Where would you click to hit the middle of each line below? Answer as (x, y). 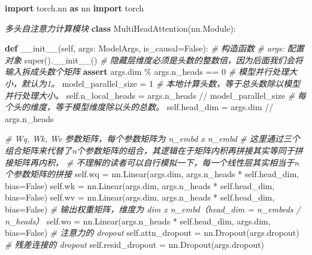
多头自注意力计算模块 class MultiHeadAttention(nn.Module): (120, 28)
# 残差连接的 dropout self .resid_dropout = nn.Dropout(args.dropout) (135, 244)
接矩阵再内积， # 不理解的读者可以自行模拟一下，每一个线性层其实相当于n (152, 162)
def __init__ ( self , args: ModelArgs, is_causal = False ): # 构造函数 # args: (145, 48)
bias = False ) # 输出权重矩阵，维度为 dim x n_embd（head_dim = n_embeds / (153, 209)
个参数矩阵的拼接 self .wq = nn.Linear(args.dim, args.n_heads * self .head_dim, (152, 174)
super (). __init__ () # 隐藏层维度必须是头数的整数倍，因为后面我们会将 (163, 60)
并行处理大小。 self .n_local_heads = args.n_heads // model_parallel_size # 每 (156, 95)
